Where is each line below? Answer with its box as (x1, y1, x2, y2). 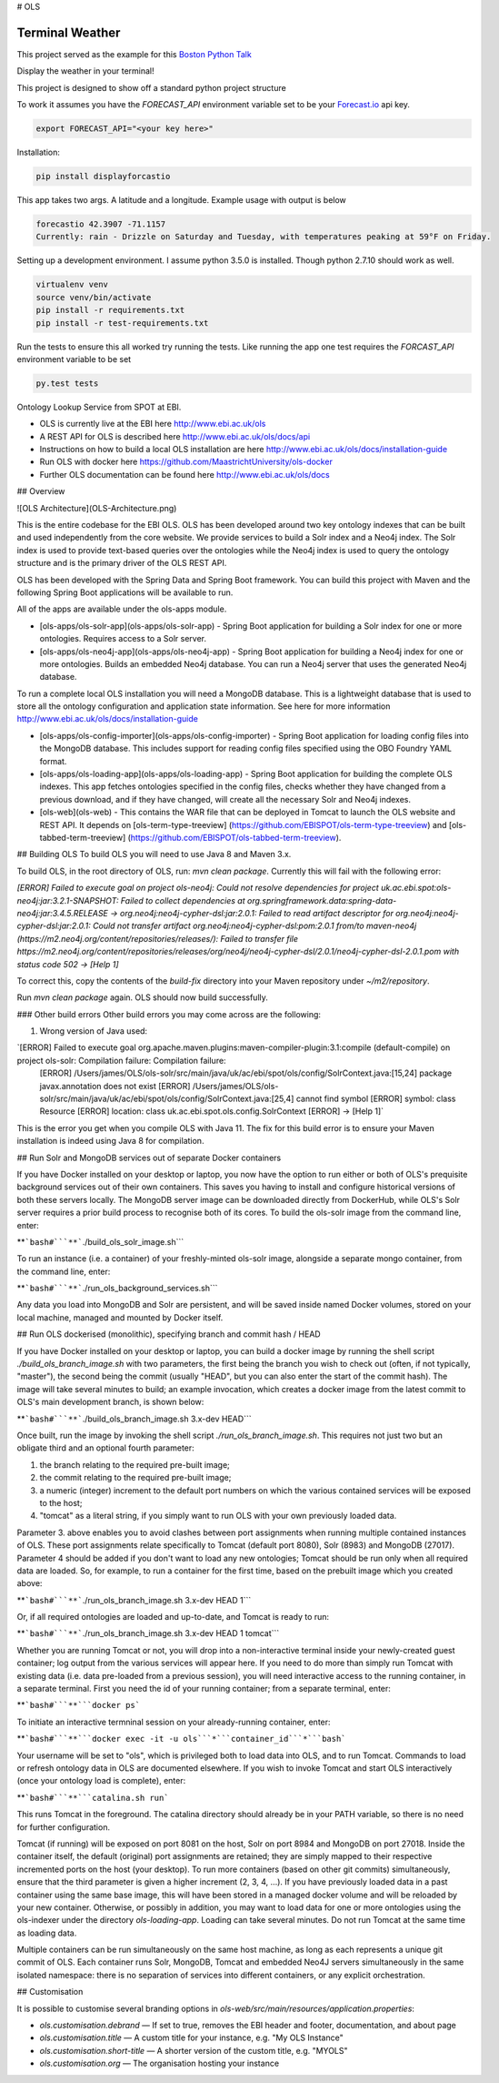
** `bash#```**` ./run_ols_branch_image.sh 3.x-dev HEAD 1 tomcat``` (16, 1628, 280, 1639)
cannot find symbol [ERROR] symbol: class (295, 1093, 456, 1105)
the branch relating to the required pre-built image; (39, 1459, 231, 1470)
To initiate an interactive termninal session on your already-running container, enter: (16, 1716, 331, 1727)
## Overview (16, 486, 65, 497)
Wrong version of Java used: (39, 1026, 148, 1036)
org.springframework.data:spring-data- (246, 895, 397, 905)
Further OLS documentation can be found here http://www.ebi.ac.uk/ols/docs (39, 469, 331, 480)
